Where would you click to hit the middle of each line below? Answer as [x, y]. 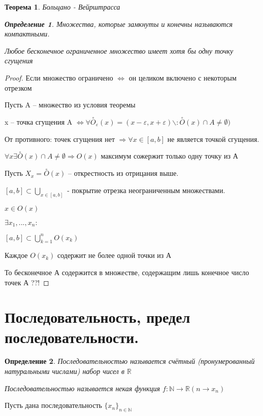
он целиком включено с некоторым [183, 77]
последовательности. [72, 337]
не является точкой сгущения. [213, 139]
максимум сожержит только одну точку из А [169, 156]
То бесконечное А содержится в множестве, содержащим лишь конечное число [127, 272]
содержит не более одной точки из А [114, 255]
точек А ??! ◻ [27, 282]
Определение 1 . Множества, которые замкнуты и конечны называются [119, 24]
